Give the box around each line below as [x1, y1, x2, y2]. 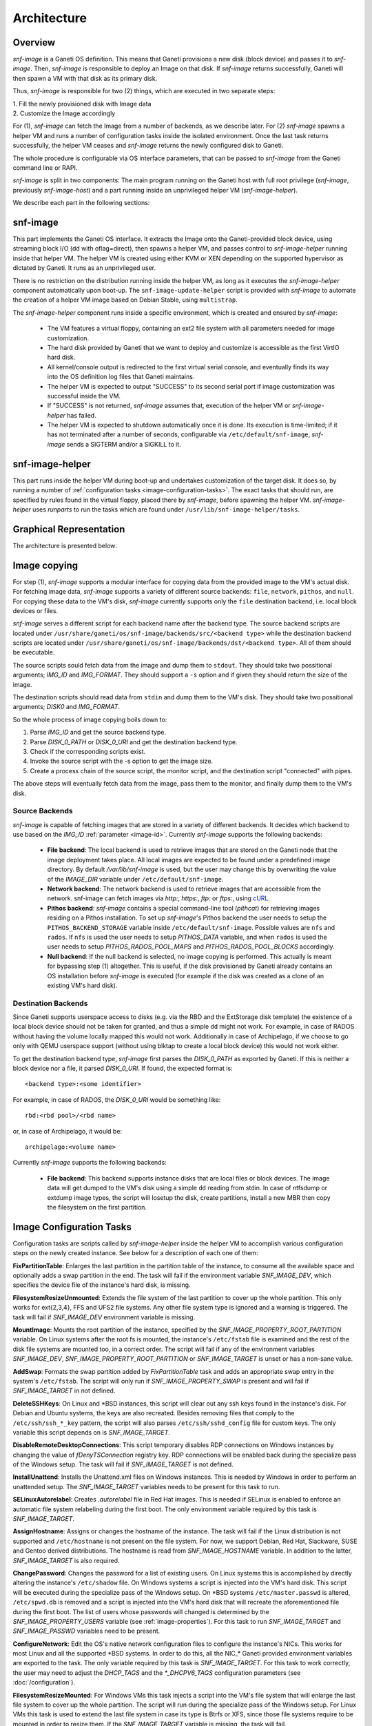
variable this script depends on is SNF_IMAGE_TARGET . [12, 1428, 170, 1436]
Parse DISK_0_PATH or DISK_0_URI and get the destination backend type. [30, 737, 238, 746]
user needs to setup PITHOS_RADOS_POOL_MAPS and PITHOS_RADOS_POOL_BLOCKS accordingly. [47, 942, 335, 951]
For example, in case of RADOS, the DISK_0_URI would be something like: [12, 1095, 221, 1104]
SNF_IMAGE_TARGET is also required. [12, 1556, 120, 1564]
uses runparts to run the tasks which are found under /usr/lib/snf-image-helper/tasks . [32, 505, 300, 514]
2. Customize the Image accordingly [12, 109, 116, 117]
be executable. [12, 648, 55, 657]
